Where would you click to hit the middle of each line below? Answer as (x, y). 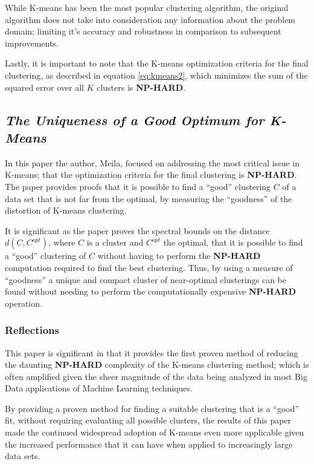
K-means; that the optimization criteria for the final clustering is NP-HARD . (151, 175)
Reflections (32, 330)
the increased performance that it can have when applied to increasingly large (149, 444)
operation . (24, 303)
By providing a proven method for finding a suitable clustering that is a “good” (152, 408)
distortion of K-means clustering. (66, 210)
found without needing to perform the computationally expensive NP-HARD (151, 291)
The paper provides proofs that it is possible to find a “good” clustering (138, 186)
